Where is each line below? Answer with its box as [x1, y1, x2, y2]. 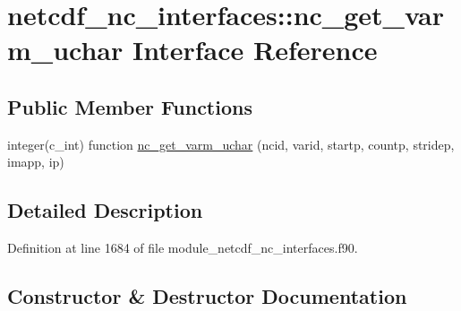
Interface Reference [132, 31, 378, 68]
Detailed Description [7, 196, 203, 224]
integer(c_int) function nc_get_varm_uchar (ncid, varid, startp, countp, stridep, [7, 134, 455, 153]
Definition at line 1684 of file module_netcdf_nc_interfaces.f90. [7, 238, 358, 257]
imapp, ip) [7, 152, 64, 171]
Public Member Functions [7, 92, 252, 120]
